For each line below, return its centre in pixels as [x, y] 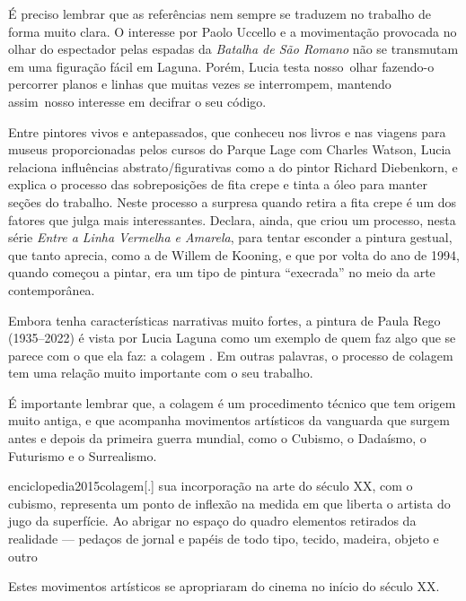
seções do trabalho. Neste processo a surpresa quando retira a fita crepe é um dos [232, 201]
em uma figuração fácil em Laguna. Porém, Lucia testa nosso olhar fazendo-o [221, 66]
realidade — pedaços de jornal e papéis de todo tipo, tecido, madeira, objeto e [224, 539]
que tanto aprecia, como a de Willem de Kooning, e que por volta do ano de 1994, [234, 254]
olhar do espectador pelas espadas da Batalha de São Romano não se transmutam [233, 49]
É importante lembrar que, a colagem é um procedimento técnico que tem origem [232, 402]
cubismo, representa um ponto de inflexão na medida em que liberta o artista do [229, 503]
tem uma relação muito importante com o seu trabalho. [161, 373]
